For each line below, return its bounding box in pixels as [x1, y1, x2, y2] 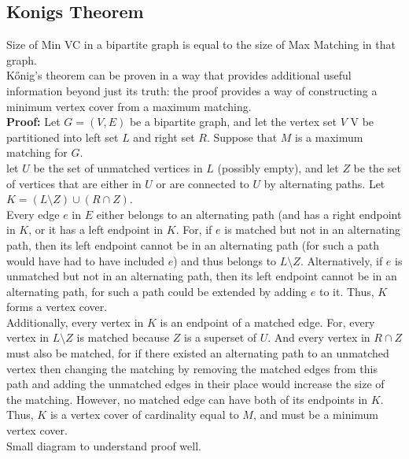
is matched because [76, 329, 170, 346]
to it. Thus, [319, 283, 374, 299]
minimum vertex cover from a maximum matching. [6, 98, 252, 114]
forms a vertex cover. [6, 298, 108, 315]
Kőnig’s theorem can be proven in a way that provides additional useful [6, 67, 352, 83]
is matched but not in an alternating [224, 221, 401, 238]
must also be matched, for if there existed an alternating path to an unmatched [6, 345, 389, 361]
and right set [133, 128, 195, 145]
